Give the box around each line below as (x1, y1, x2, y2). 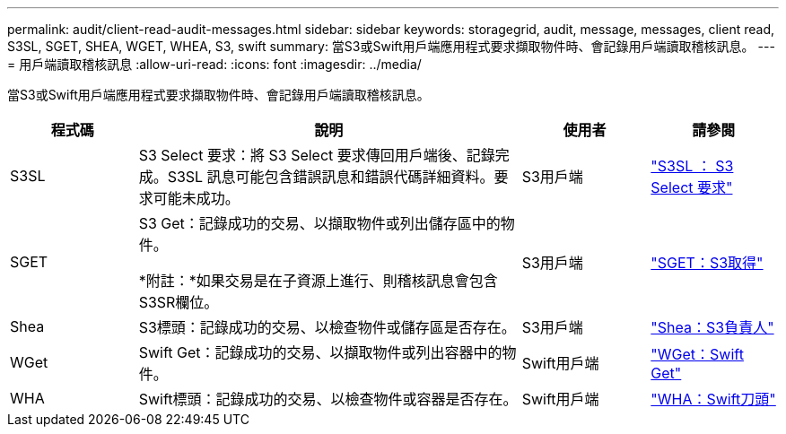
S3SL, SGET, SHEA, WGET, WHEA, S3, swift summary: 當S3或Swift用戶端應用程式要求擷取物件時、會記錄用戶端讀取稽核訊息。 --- (7, 39, 775, 54)
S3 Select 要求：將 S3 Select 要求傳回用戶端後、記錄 (138, 146, 495, 164)
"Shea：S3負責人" (651, 318, 774, 336)
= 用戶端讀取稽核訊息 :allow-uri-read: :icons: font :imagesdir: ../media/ (7, 56, 422, 72)
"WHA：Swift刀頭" (651, 390, 776, 408)
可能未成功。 (153, 189, 240, 207)
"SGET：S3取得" (651, 254, 764, 272)
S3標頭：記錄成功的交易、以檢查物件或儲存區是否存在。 (138, 318, 516, 336)
